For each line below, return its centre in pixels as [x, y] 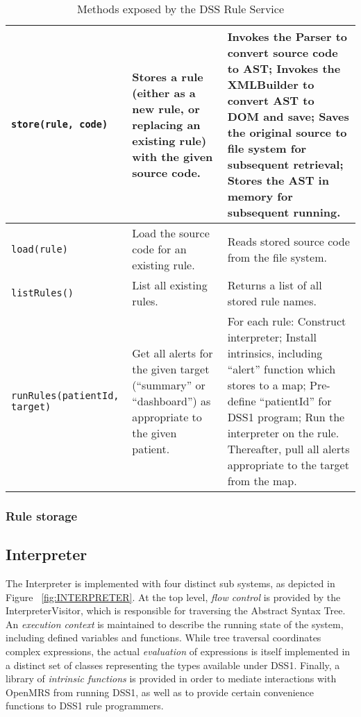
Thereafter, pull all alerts [288, 449]
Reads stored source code [288, 241]
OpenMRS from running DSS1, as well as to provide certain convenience [160, 692]
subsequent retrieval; [285, 164]
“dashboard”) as [171, 401]
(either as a [164, 92]
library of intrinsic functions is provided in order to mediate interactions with [171, 678]
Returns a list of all [275, 285]
